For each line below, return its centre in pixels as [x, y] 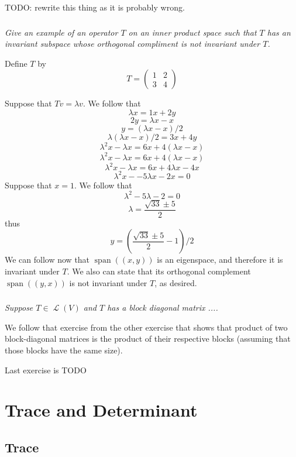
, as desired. [176, 282]
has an [279, 32]
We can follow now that [47, 260]
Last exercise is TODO [46, 370]
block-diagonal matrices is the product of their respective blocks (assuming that [148, 339]
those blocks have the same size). [64, 350]
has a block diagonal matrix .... [163, 307]
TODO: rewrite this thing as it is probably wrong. [95, 7]
